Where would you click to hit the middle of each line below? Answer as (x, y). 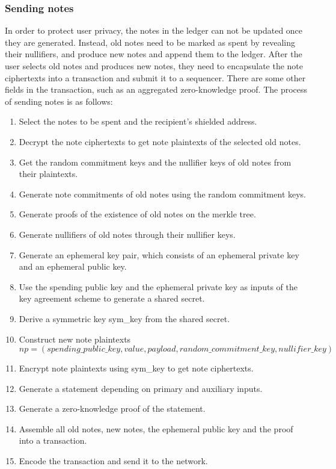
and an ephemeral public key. (73, 266)
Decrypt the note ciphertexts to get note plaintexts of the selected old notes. (160, 141)
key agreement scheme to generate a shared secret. (112, 298)
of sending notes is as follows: (59, 101)
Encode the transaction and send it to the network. (113, 461)
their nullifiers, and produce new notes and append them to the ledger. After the (154, 54)
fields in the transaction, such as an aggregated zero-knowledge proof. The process (156, 89)
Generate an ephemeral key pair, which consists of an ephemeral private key (159, 254)
